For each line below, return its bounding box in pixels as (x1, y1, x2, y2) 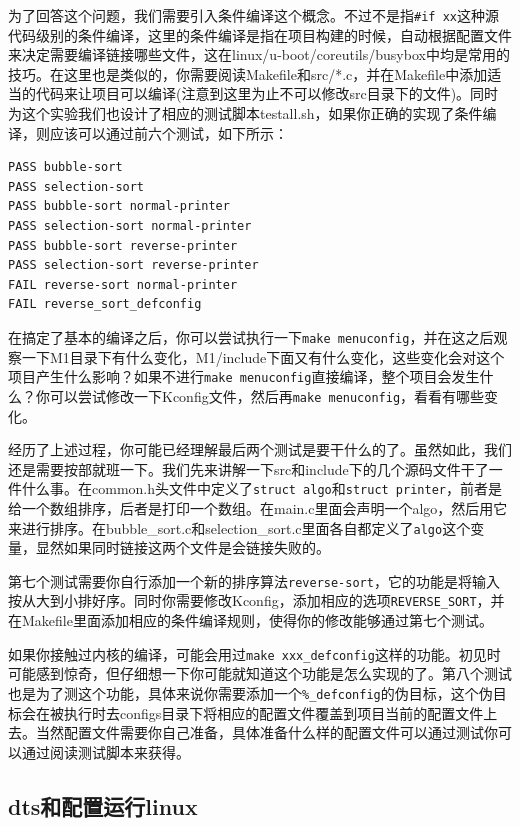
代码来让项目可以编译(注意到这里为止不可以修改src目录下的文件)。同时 (35, 83, 499, 104)
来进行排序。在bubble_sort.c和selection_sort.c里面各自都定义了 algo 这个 (8, 517, 471, 538)
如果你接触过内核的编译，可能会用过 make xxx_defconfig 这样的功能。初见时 (8, 643, 501, 664)
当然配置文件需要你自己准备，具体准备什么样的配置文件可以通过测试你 (35, 722, 498, 743)
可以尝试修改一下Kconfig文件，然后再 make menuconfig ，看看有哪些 (49, 385, 485, 406)
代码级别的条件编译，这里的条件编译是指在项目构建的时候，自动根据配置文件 (8, 24, 512, 45)
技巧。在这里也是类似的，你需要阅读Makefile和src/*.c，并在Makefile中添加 (8, 63, 488, 84)
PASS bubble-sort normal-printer (8, 199, 230, 214)
